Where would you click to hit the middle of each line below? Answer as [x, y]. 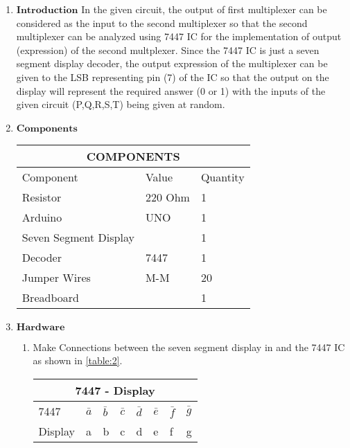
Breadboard [50, 297]
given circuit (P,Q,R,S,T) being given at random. [121, 104]
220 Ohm [167, 197]
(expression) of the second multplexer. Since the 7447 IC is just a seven [168, 50]
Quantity [222, 177]
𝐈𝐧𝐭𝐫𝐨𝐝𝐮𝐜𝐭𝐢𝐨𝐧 [47, 10]
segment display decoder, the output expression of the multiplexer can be [172, 63]
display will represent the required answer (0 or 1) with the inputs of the [171, 90]
